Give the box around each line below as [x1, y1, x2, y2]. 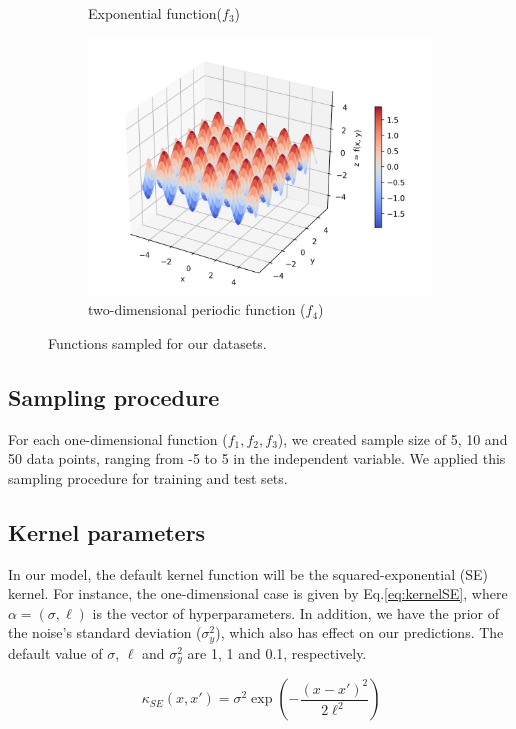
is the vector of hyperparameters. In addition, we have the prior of [92, 602, 499, 623]
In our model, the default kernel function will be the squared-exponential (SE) [8, 563, 488, 584]
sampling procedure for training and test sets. [8, 467, 288, 488]
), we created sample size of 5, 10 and [277, 428, 508, 449]
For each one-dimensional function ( [8, 428, 228, 449]
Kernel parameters [8, 516, 206, 547]
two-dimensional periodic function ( [88, 299, 306, 320]
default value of [8, 642, 103, 663]
